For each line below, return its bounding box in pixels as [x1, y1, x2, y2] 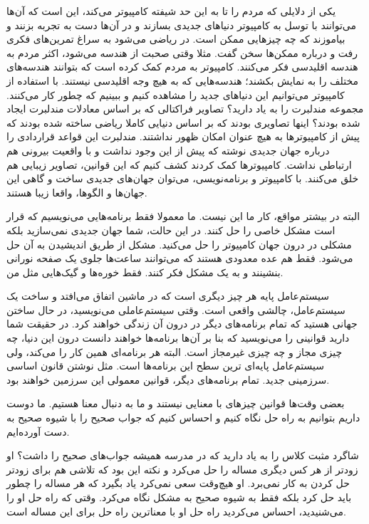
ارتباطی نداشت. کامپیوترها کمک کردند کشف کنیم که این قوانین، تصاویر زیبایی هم [6, 157, 352, 172]
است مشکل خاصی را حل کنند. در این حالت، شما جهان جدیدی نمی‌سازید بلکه [6, 222, 336, 237]
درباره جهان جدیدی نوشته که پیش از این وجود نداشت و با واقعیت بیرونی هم [6, 142, 330, 157]
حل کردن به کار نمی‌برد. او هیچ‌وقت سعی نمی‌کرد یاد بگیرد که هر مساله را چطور [6, 476, 350, 491]
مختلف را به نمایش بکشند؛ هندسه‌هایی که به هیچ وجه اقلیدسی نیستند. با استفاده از [6, 73, 358, 88]
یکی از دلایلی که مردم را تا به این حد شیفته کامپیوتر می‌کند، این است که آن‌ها [6, 4, 336, 18]
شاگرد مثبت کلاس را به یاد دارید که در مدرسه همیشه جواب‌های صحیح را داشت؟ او [6, 448, 359, 463]
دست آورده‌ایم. [6, 424, 70, 439]
